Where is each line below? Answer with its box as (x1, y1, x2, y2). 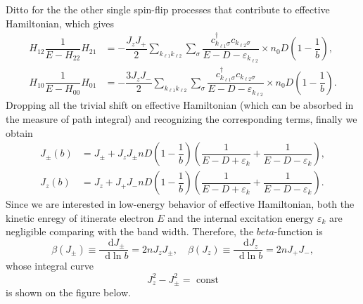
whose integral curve (6, 258, 94, 273)
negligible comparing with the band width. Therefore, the (6, 224, 254, 239)
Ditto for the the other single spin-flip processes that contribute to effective (6, 2, 330, 16)
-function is (274, 224, 323, 239)
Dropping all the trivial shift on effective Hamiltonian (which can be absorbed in (6, 98, 354, 112)
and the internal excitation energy (167, 210, 314, 225)
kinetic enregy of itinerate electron (6, 210, 154, 225)
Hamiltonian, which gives (6, 15, 115, 30)
